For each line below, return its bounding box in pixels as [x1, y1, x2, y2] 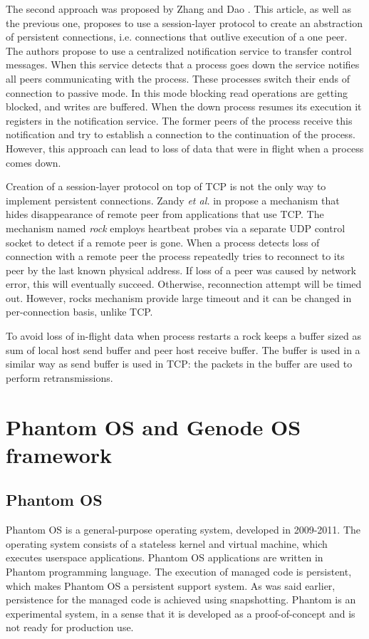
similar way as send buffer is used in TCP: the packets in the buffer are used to [6, 356, 353, 371]
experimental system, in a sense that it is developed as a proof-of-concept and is [6, 606, 355, 620]
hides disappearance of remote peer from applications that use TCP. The [6, 207, 324, 222]
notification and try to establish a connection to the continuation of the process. [6, 127, 355, 142]
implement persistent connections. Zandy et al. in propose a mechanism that [6, 192, 340, 207]
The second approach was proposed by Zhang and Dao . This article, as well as [6, 1, 351, 16]
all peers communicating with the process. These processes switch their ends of [6, 71, 350, 85]
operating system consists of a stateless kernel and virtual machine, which [6, 536, 328, 551]
